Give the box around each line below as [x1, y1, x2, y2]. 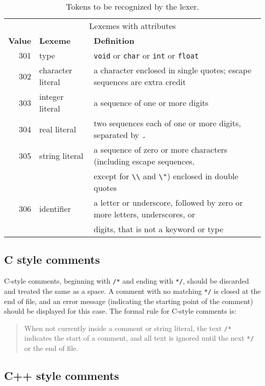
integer [39, 91, 64, 102]
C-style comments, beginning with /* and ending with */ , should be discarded [4, 275, 249, 286]
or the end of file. [24, 343, 78, 353]
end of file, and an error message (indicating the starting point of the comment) [4, 295, 253, 306]
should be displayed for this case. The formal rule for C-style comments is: [4, 306, 236, 316]
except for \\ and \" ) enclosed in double [94, 170, 238, 182]
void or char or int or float [94, 49, 199, 61]
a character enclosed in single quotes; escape [94, 64, 252, 76]
